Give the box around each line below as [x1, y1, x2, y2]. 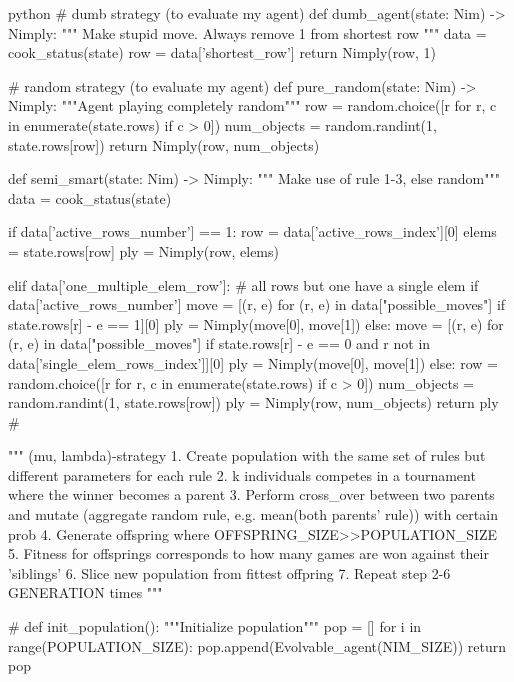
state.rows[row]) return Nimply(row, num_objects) [8, 134, 320, 155]
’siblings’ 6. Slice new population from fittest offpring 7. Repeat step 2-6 [8, 562, 451, 583]
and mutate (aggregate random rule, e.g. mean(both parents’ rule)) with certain [8, 504, 498, 525]
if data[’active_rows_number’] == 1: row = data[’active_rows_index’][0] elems [8, 221, 497, 242]
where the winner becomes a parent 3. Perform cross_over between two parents [8, 484, 495, 505]
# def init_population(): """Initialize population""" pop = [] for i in [8, 616, 422, 637]
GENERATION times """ [8, 582, 163, 603]
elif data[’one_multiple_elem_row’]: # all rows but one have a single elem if [8, 274, 479, 295]
